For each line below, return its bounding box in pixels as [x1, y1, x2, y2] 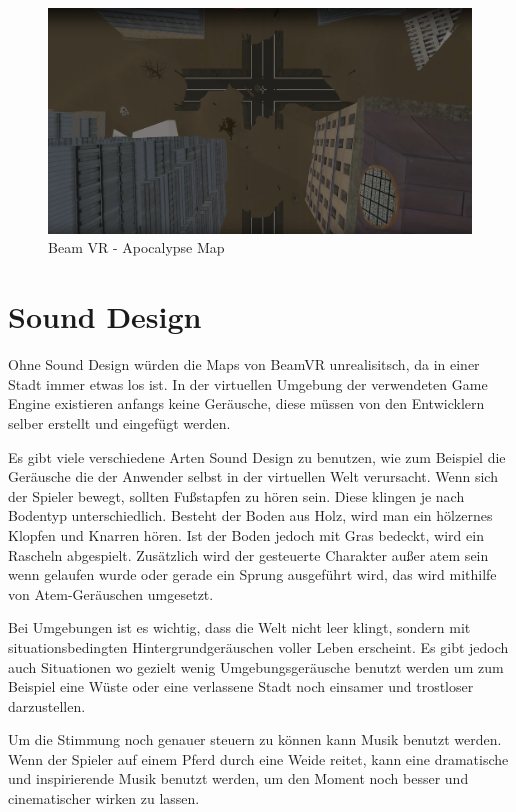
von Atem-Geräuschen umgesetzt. [8, 583, 214, 604]
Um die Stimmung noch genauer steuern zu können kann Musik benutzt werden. [8, 729, 502, 750]
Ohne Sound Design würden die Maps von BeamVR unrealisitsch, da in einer [8, 354, 480, 375]
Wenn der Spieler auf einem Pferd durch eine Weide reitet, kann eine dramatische [8, 748, 509, 769]
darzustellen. [8, 695, 86, 716]
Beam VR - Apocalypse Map [48, 237, 225, 258]
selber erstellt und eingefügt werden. [8, 412, 231, 433]
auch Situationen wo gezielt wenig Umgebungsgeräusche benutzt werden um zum [8, 656, 504, 677]
